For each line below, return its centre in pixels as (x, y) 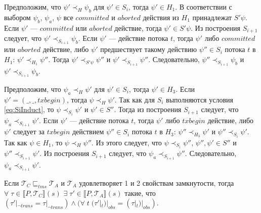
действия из (161, 17)
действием (88, 131)
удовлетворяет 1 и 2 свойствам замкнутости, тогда (157, 182)
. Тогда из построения (148, 109)
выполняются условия (200, 99)
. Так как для (135, 99)
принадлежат (212, 17)
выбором (17, 17)
